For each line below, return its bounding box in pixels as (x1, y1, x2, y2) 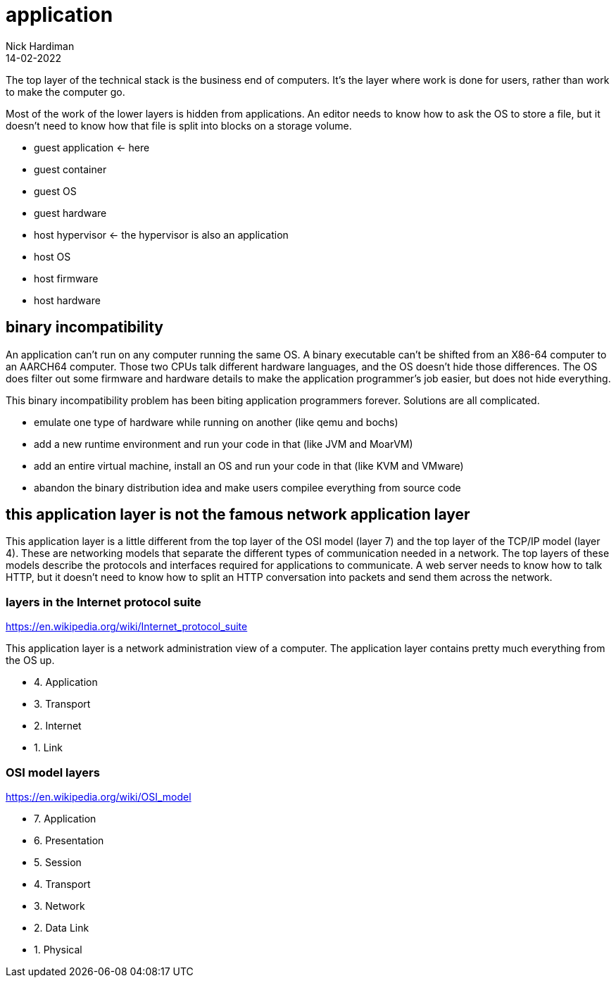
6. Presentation (34, 834, 104, 846)
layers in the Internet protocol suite (6, 594, 201, 609)
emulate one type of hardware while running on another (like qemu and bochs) (34, 415, 398, 428)
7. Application (34, 812, 96, 825)
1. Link (34, 741, 63, 754)
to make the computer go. (6, 85, 125, 98)
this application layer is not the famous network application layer (6, 506, 470, 524)
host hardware (34, 294, 101, 306)
